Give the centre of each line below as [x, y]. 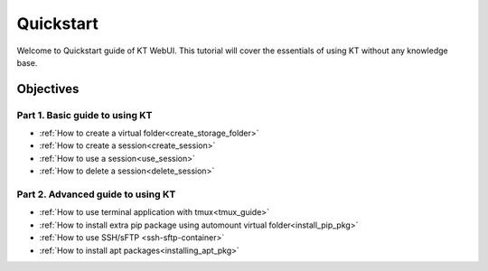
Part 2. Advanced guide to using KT [96, 194]
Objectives [48, 89]
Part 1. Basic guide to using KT [84, 115]
